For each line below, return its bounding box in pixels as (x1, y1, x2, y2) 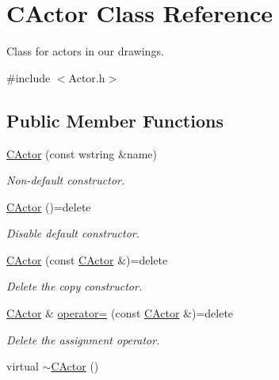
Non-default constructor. (6, 172, 125, 188)
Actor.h (68, 69, 105, 85)
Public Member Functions (6, 108, 224, 132)
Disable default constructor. (6, 225, 140, 241)
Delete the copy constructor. (6, 278, 143, 294)
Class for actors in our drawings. (6, 43, 164, 59)
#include (6, 69, 51, 85)
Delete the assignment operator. (6, 331, 160, 348)
